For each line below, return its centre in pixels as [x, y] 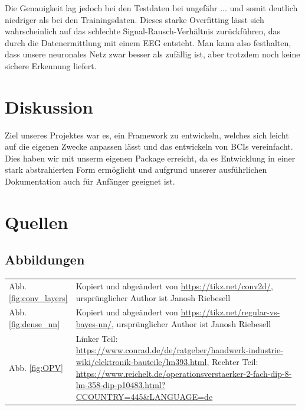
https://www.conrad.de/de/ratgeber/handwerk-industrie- [179, 350]
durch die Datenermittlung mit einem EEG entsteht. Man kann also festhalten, [148, 42]
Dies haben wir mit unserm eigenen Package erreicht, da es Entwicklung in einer [150, 158]
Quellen [37, 222]
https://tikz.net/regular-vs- [230, 312]
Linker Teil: [97, 338]
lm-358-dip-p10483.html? [121, 385]
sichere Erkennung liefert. [51, 65]
